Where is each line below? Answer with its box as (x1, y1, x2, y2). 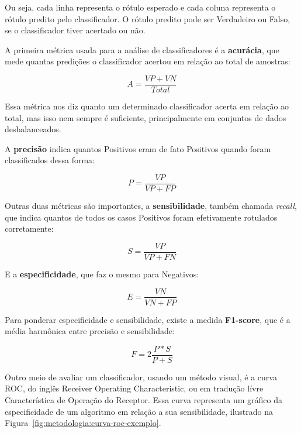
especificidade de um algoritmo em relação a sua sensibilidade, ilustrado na (5, 405, 273, 417)
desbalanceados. (5, 123, 61, 135)
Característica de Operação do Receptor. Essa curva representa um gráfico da (5, 394, 283, 405)
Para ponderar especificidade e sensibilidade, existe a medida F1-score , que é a (5, 313, 290, 325)
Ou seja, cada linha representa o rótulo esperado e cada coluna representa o (5, 1, 276, 13)
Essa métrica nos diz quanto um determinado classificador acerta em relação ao (5, 100, 289, 112)
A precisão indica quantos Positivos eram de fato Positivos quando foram (5, 142, 271, 154)
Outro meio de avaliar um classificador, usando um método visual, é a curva (5, 370, 277, 383)
